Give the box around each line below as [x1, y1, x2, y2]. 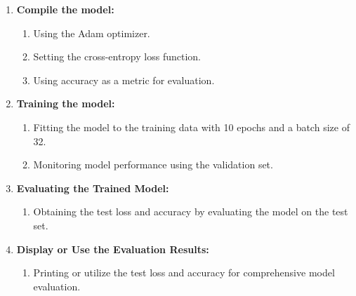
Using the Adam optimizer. [33, 25, 150, 40]
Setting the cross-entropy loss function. [33, 49, 201, 64]
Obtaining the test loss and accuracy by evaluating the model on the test [33, 204, 348, 219]
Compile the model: [16, 2, 114, 16]
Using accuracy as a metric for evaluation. [33, 72, 215, 87]
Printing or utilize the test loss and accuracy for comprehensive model [33, 265, 335, 280]
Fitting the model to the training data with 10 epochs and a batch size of [33, 119, 350, 134]
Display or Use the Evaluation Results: [16, 241, 209, 256]
